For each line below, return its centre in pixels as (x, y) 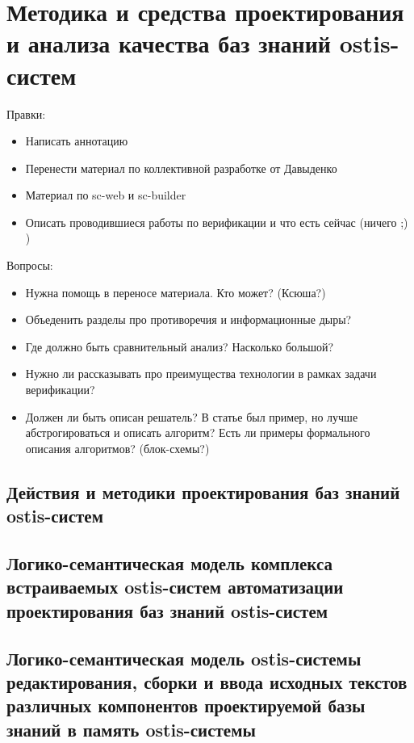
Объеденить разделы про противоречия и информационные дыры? (188, 319)
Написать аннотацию (77, 141)
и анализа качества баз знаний (169, 43)
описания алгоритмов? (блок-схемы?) (117, 448)
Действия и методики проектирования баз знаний (203, 491)
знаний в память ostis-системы (131, 729)
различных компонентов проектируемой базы (186, 705)
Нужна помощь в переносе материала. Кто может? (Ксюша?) (176, 292)
